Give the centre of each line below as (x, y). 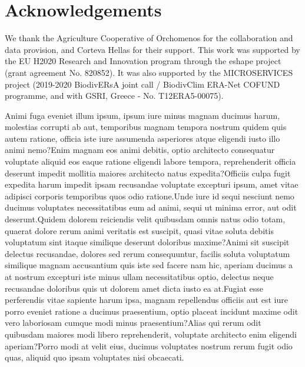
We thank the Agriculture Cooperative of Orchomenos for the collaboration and (149, 38)
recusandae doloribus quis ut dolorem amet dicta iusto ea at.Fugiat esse (134, 288)
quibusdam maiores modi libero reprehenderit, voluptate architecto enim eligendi (151, 334)
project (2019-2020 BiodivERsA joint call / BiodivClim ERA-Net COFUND (142, 84)
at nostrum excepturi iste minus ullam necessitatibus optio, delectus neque (139, 276)
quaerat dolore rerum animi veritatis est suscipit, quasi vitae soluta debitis (139, 230)
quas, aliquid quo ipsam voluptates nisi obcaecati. (95, 357)
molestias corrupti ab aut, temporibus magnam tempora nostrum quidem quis (146, 127)
